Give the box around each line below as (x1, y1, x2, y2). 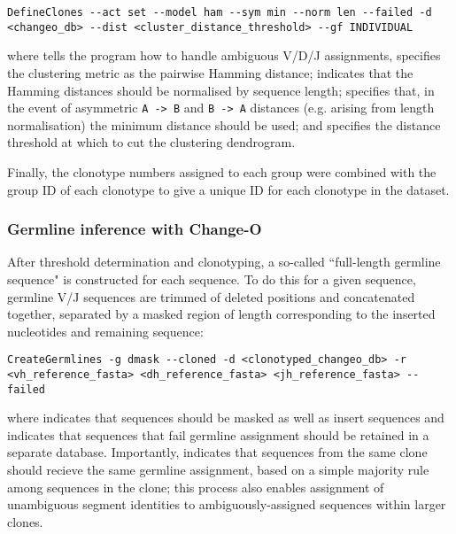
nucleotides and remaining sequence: (7, 321, 204, 340)
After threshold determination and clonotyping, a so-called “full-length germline (7, 252, 441, 271)
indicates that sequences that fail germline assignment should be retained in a (7, 425, 429, 444)
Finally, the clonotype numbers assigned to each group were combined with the (7, 162, 437, 181)
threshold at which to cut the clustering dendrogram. (7, 133, 296, 151)
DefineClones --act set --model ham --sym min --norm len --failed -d (7, 6, 432, 19)
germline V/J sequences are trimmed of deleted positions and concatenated (7, 287, 415, 306)
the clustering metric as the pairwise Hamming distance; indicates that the (7, 63, 413, 81)
